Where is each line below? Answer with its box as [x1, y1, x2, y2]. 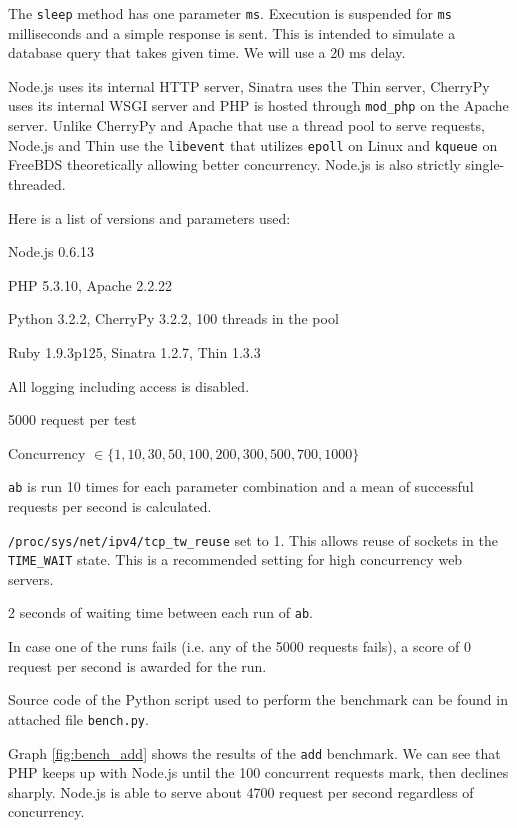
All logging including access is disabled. [8, 375, 250, 396]
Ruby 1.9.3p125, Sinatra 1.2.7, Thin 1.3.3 [8, 341, 261, 362]
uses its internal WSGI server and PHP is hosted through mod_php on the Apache [8, 95, 509, 116]
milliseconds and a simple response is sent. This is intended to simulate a [8, 22, 456, 43]
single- [465, 154, 505, 175]
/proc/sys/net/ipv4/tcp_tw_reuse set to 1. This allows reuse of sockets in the [8, 529, 498, 550]
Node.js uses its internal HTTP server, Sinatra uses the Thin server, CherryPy [8, 75, 490, 96]
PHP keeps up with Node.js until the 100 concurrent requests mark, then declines [8, 762, 509, 783]
